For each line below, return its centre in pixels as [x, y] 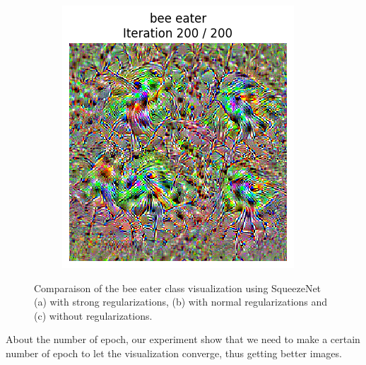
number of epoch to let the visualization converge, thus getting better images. [174, 353]
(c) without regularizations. [93, 315]
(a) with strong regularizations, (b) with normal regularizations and [181, 302]
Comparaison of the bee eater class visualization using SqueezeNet [178, 288]
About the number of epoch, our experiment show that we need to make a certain [183, 339]
